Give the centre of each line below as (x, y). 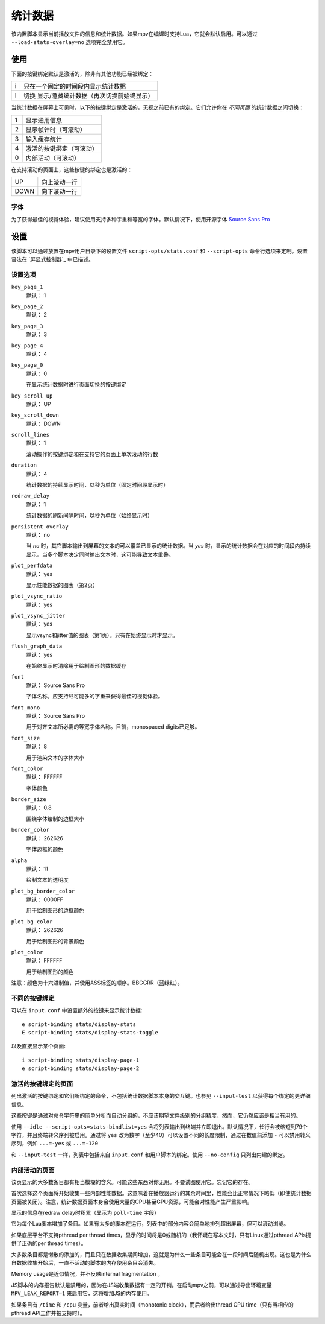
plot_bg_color (32, 922)
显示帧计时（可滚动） (56, 130)
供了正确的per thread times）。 (49, 1243)
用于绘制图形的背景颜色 (55, 941)
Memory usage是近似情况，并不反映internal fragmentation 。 (87, 1274)
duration (24, 465)
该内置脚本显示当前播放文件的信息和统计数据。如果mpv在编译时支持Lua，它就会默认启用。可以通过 (135, 34)
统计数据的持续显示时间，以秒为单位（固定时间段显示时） (97, 485)
